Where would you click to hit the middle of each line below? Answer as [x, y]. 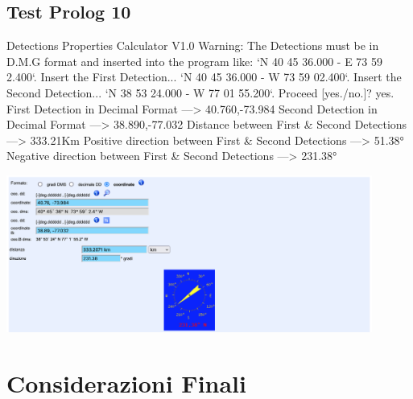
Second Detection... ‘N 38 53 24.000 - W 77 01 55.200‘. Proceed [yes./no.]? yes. [200, 92]
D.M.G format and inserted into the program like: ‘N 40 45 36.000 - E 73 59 [194, 61]
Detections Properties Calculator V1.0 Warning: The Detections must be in [193, 45]
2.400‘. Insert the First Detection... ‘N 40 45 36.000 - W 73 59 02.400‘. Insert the [204, 77]
